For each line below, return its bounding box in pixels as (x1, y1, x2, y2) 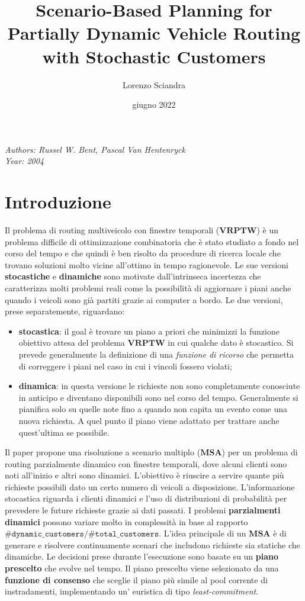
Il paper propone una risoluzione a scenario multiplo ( (5, 446, 201, 458)
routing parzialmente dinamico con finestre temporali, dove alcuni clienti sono (5, 457, 287, 470)
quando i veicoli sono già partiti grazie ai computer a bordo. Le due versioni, (5, 293, 283, 306)
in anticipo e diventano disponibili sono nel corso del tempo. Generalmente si (18, 391, 298, 403)
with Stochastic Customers (42, 44, 266, 68)
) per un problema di (221, 446, 298, 458)
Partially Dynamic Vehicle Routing (7, 21, 301, 45)
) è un (256, 224, 279, 236)
